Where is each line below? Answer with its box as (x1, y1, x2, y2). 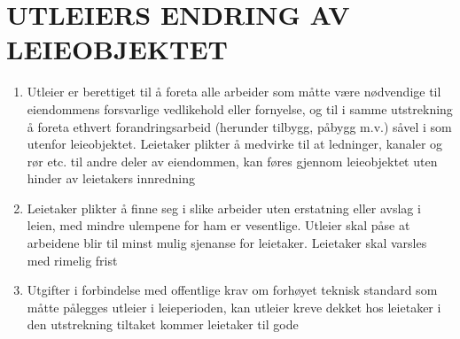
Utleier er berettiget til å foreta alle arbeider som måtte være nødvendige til (27, 82, 441, 101)
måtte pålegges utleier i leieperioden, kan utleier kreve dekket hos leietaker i (27, 297, 441, 316)
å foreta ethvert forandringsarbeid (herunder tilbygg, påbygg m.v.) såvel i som (27, 117, 452, 135)
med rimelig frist (27, 250, 118, 269)
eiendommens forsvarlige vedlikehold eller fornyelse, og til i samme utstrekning (27, 99, 453, 118)
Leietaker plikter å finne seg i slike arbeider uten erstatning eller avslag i (27, 198, 421, 217)
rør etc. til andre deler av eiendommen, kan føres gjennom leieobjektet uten (27, 151, 438, 170)
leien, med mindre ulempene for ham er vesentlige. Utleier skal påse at (27, 216, 410, 235)
